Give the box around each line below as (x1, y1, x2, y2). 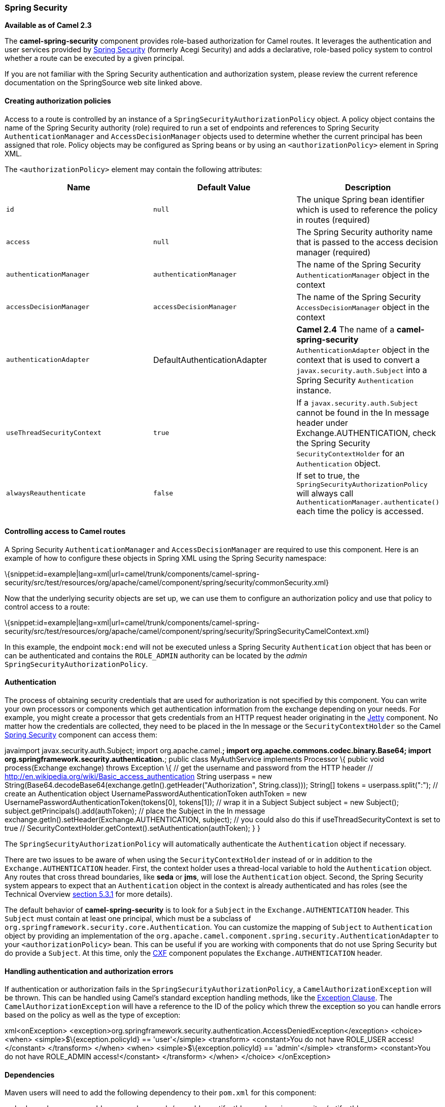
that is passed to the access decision (296, 237, 438, 247)
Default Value (197, 182, 251, 192)
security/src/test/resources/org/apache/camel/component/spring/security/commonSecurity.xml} (5, 578, 329, 587)
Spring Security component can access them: (5, 730, 158, 740)
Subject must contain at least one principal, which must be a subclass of (5, 914, 251, 923)
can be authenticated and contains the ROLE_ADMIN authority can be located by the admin (5, 651, 307, 660)
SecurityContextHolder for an (296, 448, 405, 458)
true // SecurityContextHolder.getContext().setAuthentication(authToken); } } (5, 824, 260, 833)
